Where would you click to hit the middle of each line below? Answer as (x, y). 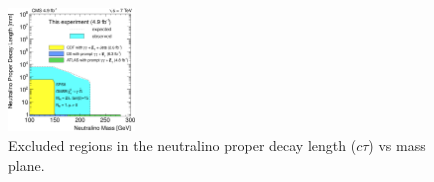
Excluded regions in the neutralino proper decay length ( (182, 144)
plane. (26, 164)
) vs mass (397, 144)
